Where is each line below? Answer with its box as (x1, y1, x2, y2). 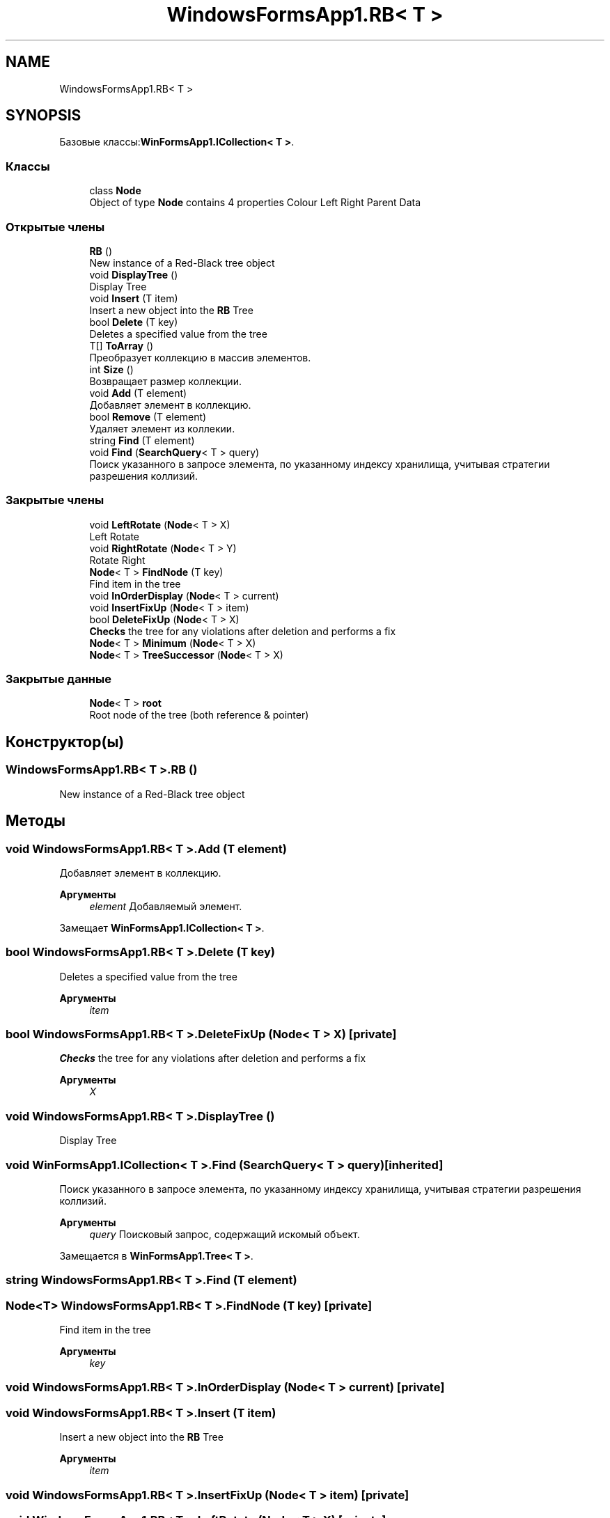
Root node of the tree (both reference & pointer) (89, 709, 309, 721)
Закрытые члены (6, 493, 104, 508)
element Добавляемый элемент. (89, 900, 242, 912)
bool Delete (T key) (89, 315, 178, 328)
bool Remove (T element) (89, 410, 207, 423)
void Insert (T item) (89, 292, 178, 304)
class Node (89, 185, 141, 197)
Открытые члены (6, 219, 105, 234)
